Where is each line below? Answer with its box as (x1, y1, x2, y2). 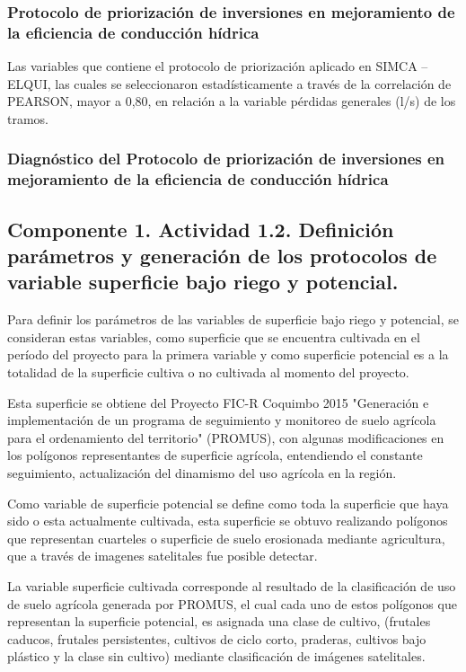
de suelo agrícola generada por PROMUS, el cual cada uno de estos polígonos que (7, 594, 457, 613)
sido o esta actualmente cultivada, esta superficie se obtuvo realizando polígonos (7, 511, 448, 530)
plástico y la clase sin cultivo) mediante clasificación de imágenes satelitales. (7, 647, 426, 666)
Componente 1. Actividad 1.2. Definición (7, 215, 394, 243)
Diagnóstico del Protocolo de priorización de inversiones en (7, 147, 445, 170)
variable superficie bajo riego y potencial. (7, 268, 399, 296)
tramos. (7, 109, 49, 128)
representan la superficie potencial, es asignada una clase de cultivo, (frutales (7, 612, 431, 631)
